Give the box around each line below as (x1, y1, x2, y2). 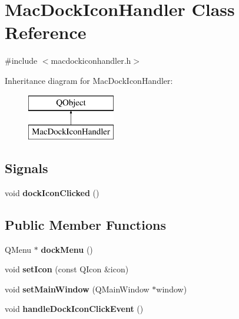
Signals (5, 159, 48, 177)
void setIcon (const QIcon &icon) (5, 263, 129, 275)
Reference (5, 20, 87, 44)
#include (5, 54, 38, 67)
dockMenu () (41, 243, 93, 255)
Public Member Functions (5, 215, 166, 233)
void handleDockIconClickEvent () (5, 302, 144, 315)
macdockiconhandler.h (51, 54, 131, 67)
